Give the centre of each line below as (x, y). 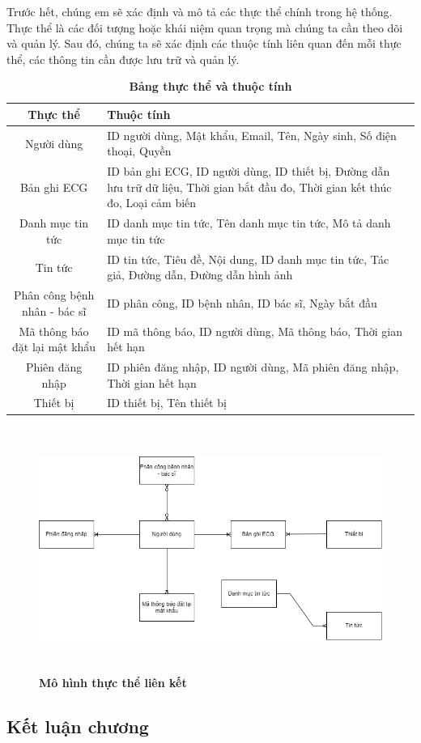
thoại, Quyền (139, 151)
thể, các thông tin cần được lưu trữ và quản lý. (123, 59)
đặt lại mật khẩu (54, 347)
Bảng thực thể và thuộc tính (210, 86)
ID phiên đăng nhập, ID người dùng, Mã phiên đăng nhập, (253, 367)
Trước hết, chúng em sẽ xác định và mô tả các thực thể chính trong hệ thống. (200, 11)
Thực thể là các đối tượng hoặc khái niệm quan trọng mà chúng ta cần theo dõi (205, 27)
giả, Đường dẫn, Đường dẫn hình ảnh (200, 275)
